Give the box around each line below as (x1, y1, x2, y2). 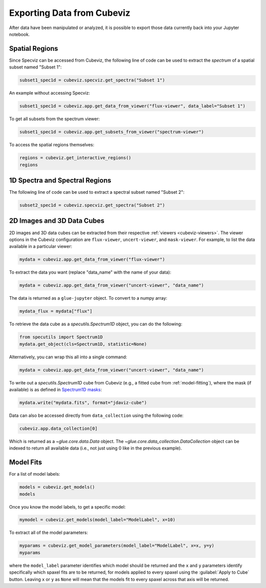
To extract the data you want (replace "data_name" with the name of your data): (9, 269, 171, 276)
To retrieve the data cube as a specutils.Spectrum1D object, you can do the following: (9, 321, 182, 327)
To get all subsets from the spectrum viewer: (9, 116, 100, 122)
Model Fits (9, 458, 42, 467)
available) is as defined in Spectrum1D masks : (9, 386, 102, 392)
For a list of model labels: (9, 471, 60, 477)
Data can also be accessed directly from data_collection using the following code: (9, 412, 184, 418)
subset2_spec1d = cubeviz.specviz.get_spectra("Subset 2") (19, 203, 165, 208)
